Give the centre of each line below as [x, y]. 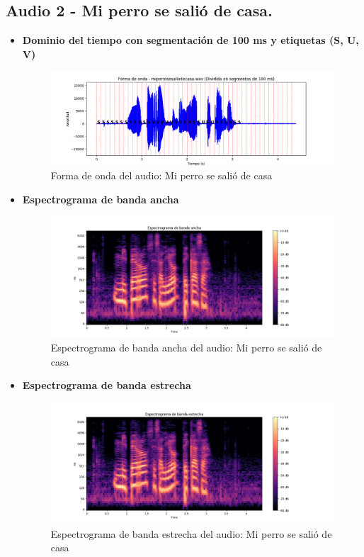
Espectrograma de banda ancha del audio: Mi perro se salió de [186, 348]
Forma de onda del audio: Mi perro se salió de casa [161, 175]
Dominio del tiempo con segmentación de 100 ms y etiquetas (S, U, [190, 40]
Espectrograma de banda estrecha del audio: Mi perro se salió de [191, 533]
